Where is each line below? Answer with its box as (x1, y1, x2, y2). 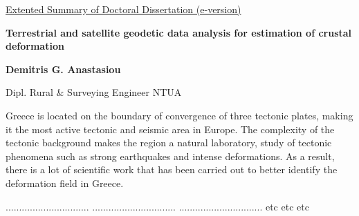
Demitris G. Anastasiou (6, 61, 121, 76)
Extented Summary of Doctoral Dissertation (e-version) (6, 2, 241, 16)
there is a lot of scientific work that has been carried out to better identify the (6, 162, 338, 177)
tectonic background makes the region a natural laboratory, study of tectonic (6, 135, 332, 150)
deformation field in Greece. (6, 175, 124, 190)
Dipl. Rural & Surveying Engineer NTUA (6, 85, 182, 99)
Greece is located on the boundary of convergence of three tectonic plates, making (6, 108, 353, 122)
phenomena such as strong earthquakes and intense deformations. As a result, (6, 148, 335, 163)
